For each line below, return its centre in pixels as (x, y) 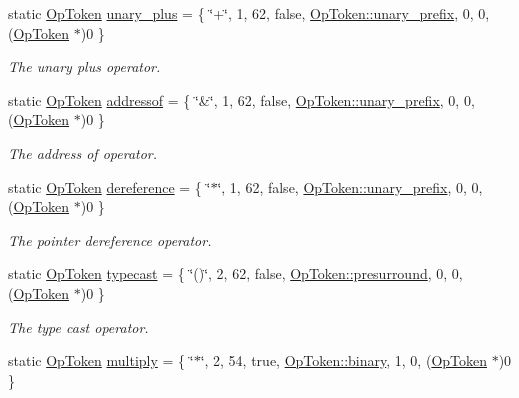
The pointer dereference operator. (110, 239)
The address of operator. (83, 152)
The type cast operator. (78, 326)
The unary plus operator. (84, 66)
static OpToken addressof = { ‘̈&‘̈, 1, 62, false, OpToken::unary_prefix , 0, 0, (241, 99)
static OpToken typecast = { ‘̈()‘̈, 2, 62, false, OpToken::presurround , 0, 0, (235, 273)
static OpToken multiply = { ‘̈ (101, 360)
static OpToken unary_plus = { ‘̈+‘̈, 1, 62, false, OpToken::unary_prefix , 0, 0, (249, 13)
